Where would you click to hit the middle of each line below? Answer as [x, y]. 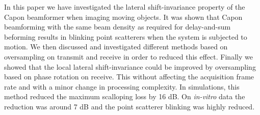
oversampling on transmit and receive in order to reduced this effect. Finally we [128, 56]
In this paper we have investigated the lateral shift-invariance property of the [125, 7]
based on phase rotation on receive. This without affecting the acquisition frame [129, 77]
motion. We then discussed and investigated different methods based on [116, 47]
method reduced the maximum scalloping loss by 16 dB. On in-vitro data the [125, 96]
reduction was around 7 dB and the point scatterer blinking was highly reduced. [129, 106]
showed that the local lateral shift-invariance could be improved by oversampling [130, 66]
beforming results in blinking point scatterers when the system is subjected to [126, 36]
